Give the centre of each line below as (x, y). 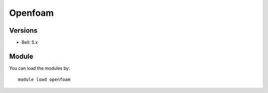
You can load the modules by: (40, 68)
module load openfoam (44, 80)
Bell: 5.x (30, 43)
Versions (23, 30)
